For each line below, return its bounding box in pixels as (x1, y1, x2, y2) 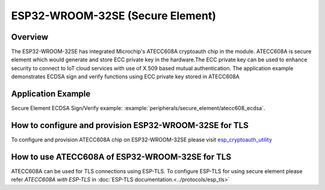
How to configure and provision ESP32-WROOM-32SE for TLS (11, 120, 249, 130)
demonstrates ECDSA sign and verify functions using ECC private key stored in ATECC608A (11, 73, 240, 81)
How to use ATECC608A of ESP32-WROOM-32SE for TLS (11, 152, 232, 162)
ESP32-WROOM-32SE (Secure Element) (11, 9, 217, 22)
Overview (11, 32, 49, 42)
